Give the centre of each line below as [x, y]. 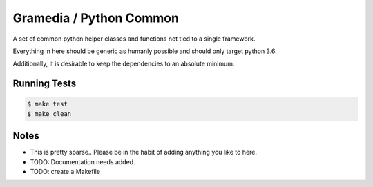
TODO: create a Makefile [65, 171]
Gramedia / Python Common [96, 18]
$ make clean [49, 114]
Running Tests [44, 84]
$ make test [48, 104]
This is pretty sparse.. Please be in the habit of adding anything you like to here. [144, 152]
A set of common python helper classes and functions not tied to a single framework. [134, 39]
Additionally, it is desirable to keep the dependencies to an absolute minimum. [124, 64]
